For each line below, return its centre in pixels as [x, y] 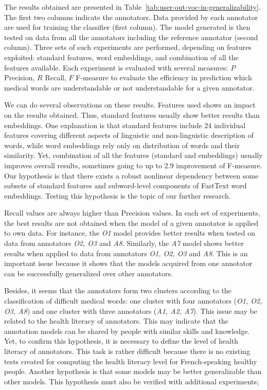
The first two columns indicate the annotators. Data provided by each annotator [131, 17]
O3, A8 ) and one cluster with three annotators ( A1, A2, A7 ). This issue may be [131, 311]
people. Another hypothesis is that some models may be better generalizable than [133, 371]
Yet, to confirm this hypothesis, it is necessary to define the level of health [121, 341]
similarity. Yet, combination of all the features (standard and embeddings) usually [133, 155]
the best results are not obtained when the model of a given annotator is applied [131, 223]
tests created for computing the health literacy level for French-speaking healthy [131, 361]
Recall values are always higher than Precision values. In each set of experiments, [132, 213]
